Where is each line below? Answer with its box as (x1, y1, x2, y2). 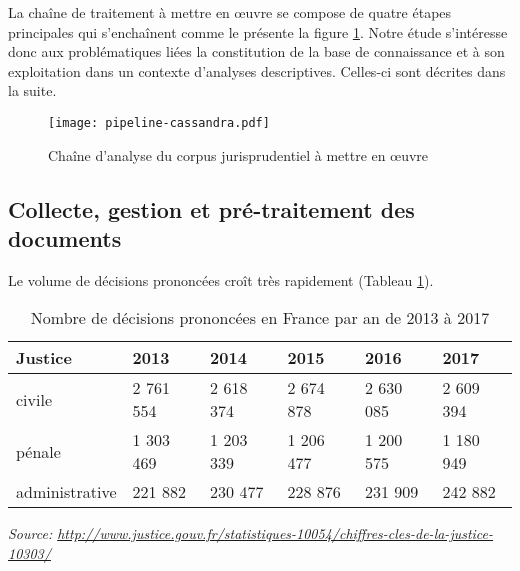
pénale (16, 439, 61, 463)
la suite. (8, 80, 57, 101)
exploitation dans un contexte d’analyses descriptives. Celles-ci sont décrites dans (8, 60, 506, 81)
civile (16, 387, 53, 411)
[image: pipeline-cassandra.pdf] (48, 115, 270, 130)
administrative (16, 480, 117, 504)
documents (8, 223, 122, 253)
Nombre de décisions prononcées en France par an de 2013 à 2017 (30, 306, 490, 330)
